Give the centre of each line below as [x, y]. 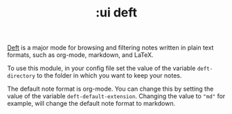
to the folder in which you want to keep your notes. [109, 76]
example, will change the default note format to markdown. [91, 104]
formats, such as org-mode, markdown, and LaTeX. [80, 55]
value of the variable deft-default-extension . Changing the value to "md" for [116, 96]
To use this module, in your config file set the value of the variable [101, 68]
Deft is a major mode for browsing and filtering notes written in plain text [110, 48]
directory [21, 76]
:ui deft [116, 13]
